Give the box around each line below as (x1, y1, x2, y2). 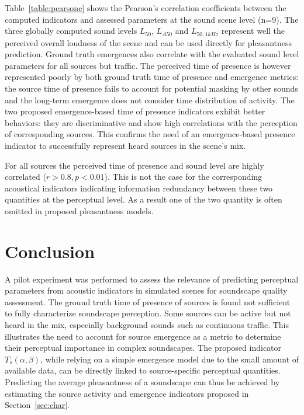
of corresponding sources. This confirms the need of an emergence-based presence (5, 128, 295, 140)
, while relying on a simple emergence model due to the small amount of (40, 353, 299, 365)
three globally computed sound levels (5, 25, 137, 37)
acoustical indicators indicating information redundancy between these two (5, 182, 273, 194)
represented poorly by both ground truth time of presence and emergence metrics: (5, 71, 299, 83)
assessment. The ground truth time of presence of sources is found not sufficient (5, 295, 291, 308)
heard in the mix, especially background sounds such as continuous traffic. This (5, 319, 289, 331)
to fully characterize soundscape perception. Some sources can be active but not (5, 307, 291, 319)
